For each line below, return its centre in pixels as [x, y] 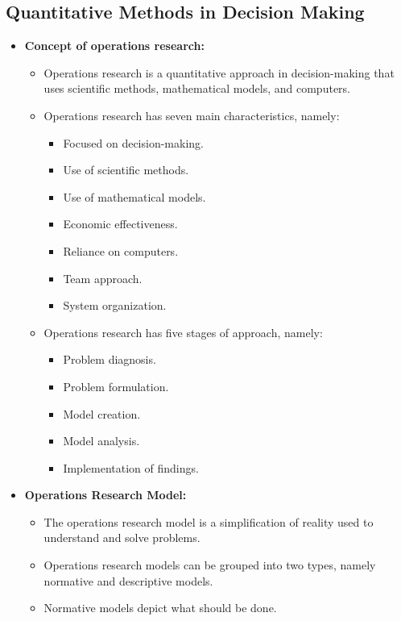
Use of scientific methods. [126, 170]
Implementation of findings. [131, 467]
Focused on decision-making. [133, 142]
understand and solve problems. [122, 538]
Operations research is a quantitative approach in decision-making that [219, 72]
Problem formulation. [116, 386]
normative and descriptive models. [128, 580]
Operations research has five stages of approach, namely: [183, 332]
